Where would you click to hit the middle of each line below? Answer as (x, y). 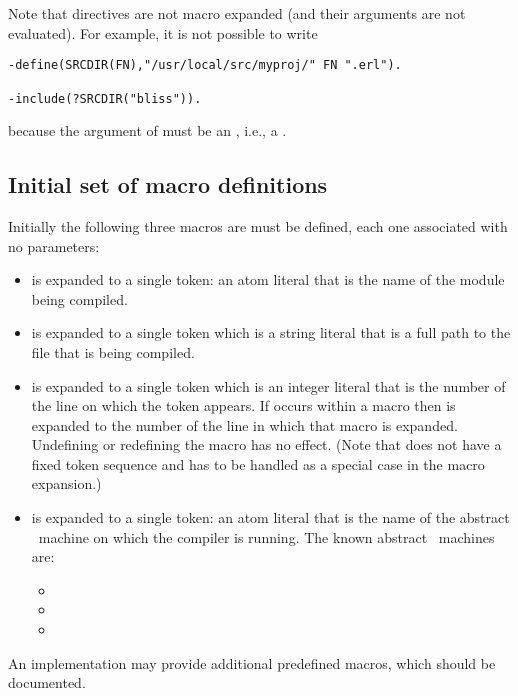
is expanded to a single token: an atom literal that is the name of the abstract (270, 517)
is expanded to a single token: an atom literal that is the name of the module (268, 279)
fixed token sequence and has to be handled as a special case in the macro (258, 463)
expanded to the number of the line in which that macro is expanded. (244, 424)
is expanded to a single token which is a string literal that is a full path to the (271, 332)
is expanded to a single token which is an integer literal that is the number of (268, 385)
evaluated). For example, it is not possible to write (163, 32)
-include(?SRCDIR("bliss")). (105, 98)
